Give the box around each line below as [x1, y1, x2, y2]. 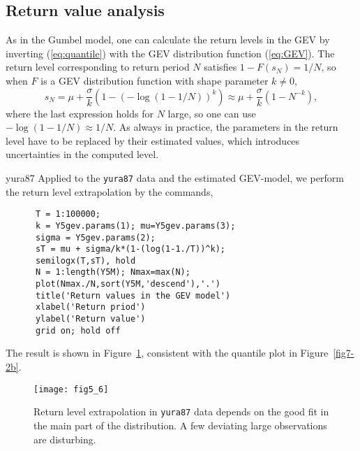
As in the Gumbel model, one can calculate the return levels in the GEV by [6, 32, 330, 47]
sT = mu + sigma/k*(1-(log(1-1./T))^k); [35, 244, 225, 255]
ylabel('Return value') [35, 314, 146, 324]
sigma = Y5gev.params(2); [35, 232, 156, 243]
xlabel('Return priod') [35, 302, 146, 313]
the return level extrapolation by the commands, [6, 184, 213, 199]
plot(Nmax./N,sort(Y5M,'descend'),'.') [35, 279, 220, 289]
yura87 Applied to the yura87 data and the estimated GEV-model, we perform [6, 170, 344, 185]
